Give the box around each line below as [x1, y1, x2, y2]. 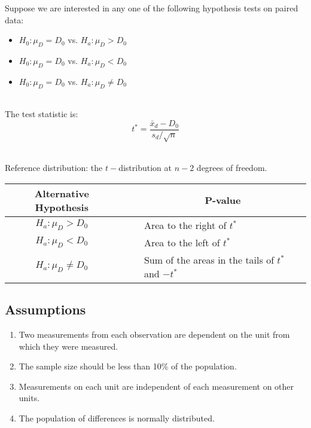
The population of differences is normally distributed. [19, 411, 215, 424]
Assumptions [5, 300, 86, 319]
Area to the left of [144, 235, 220, 249]
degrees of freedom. [196, 161, 267, 174]
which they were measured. [19, 340, 118, 352]
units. [19, 392, 40, 404]
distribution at [118, 161, 172, 174]
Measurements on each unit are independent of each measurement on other [19, 380, 294, 392]
